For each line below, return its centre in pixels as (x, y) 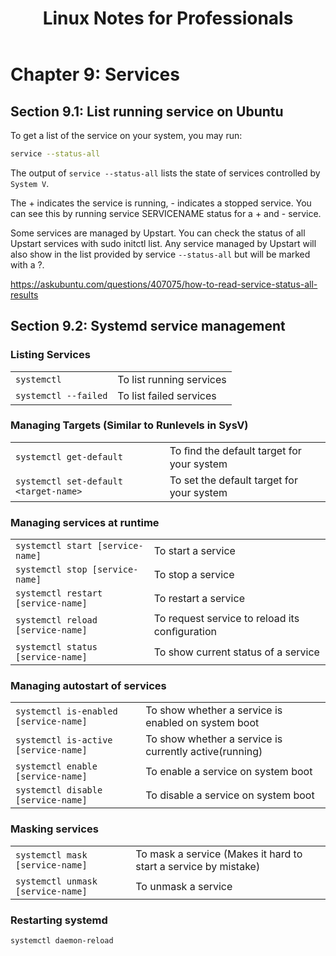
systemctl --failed (61, 395)
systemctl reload (56, 620)
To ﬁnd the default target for (235, 450)
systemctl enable (56, 766)
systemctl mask (51, 855)
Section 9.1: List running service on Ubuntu (147, 111)
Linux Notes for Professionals (168, 18)
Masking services (54, 829)
